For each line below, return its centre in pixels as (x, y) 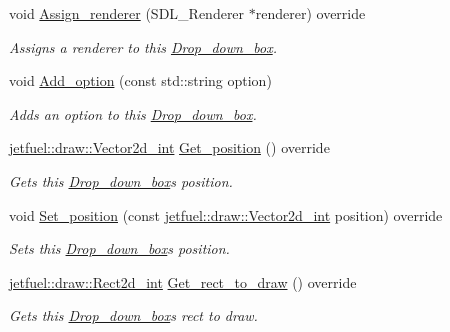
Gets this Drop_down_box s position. (121, 180)
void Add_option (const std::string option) (140, 80)
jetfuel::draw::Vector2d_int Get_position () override (169, 147)
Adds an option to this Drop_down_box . (133, 113)
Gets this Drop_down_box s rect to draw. (133, 315)
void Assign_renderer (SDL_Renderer (127, 13)
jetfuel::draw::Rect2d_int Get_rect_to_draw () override (183, 281)
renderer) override (310, 13)
